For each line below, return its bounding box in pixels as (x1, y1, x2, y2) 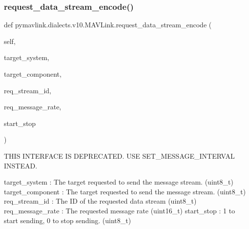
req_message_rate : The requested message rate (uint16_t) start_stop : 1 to (4, 205, 235, 215)
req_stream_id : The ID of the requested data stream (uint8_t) (4, 196, 197, 206)
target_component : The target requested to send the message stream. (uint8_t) (4, 186, 246, 196)
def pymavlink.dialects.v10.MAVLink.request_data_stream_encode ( (4, 20, 212, 30)
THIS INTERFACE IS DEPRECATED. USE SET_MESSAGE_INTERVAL (4, 150, 235, 161)
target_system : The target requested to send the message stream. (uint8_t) (4, 177, 234, 187)
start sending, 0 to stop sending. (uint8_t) (4, 215, 131, 225)
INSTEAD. (4, 160, 38, 170)
